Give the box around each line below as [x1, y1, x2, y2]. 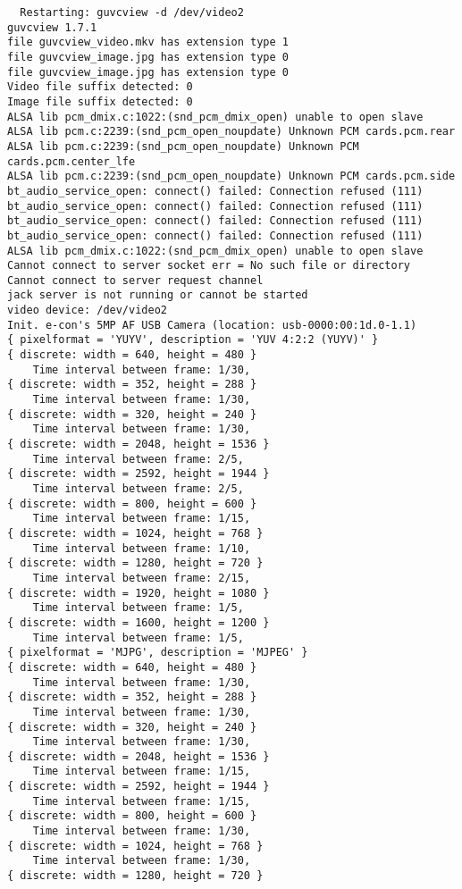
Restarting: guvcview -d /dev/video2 [20, 6, 244, 19]
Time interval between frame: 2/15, [32, 571, 251, 584]
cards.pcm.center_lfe [7, 155, 136, 168]
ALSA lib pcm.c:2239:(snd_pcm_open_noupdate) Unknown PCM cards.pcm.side [7, 170, 456, 183]
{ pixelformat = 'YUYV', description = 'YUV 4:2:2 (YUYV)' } [7, 333, 379, 347]
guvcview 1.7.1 [7, 21, 97, 34]
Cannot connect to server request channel [7, 273, 264, 287]
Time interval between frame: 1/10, [32, 541, 251, 555]
